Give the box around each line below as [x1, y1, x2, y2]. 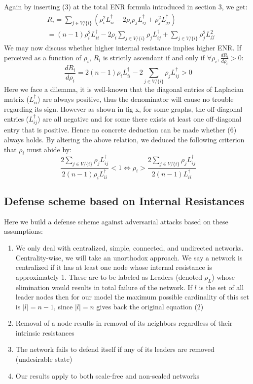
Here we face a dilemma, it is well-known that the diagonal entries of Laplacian [4, 84, 244, 94]
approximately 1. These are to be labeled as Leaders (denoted [15, 271, 202, 282]
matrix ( [4, 94, 29, 104]
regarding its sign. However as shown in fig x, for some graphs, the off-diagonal [4, 104, 243, 114]
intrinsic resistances [15, 327, 74, 338]
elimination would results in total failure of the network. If [15, 282, 192, 292]
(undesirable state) [15, 354, 72, 364]
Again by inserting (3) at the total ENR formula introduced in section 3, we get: [4, 1, 248, 11]
